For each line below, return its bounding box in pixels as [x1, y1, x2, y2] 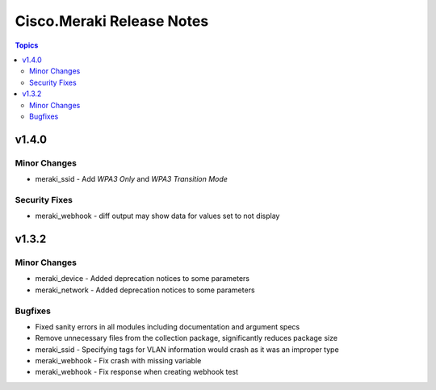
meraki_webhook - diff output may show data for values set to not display [35, 211, 280, 221]
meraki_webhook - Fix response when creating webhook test [35, 367, 238, 377]
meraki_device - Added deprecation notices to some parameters [35, 274, 250, 283]
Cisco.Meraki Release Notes [15, 12, 209, 30]
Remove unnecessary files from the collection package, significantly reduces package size [35, 333, 338, 343]
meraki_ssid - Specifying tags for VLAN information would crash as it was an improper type [35, 344, 339, 354]
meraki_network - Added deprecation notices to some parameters [35, 285, 255, 295]
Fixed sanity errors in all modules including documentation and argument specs [35, 321, 300, 331]
